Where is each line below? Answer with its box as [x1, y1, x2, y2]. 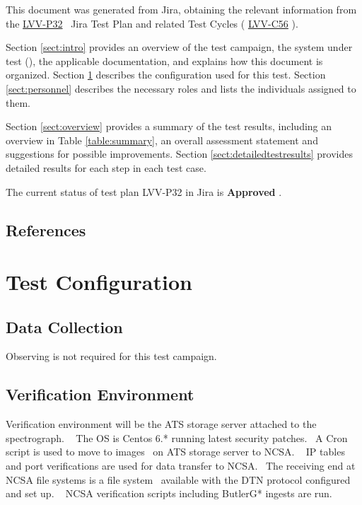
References [6, 219, 86, 240]
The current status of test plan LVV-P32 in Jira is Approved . [6, 184, 282, 199]
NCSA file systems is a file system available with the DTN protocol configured [6, 472, 351, 487]
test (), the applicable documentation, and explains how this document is [6, 53, 323, 68]
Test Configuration [6, 267, 192, 296]
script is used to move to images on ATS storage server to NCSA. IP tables [6, 444, 345, 459]
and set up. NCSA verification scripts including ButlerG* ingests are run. [6, 486, 332, 501]
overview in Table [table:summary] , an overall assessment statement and [6, 132, 318, 147]
